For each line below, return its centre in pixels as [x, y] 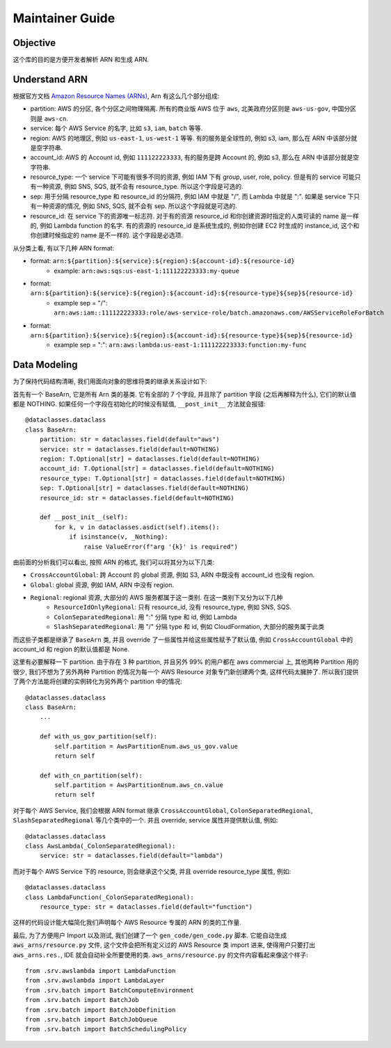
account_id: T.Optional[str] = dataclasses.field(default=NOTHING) [157, 469]
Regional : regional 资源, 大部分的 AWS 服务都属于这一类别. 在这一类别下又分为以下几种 [157, 598]
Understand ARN [50, 79]
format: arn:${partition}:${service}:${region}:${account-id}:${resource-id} [162, 261]
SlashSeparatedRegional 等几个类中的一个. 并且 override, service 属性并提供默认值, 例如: [145, 820]
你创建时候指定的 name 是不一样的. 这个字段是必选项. [107, 235]
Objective [34, 43]
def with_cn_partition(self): [91, 775]
